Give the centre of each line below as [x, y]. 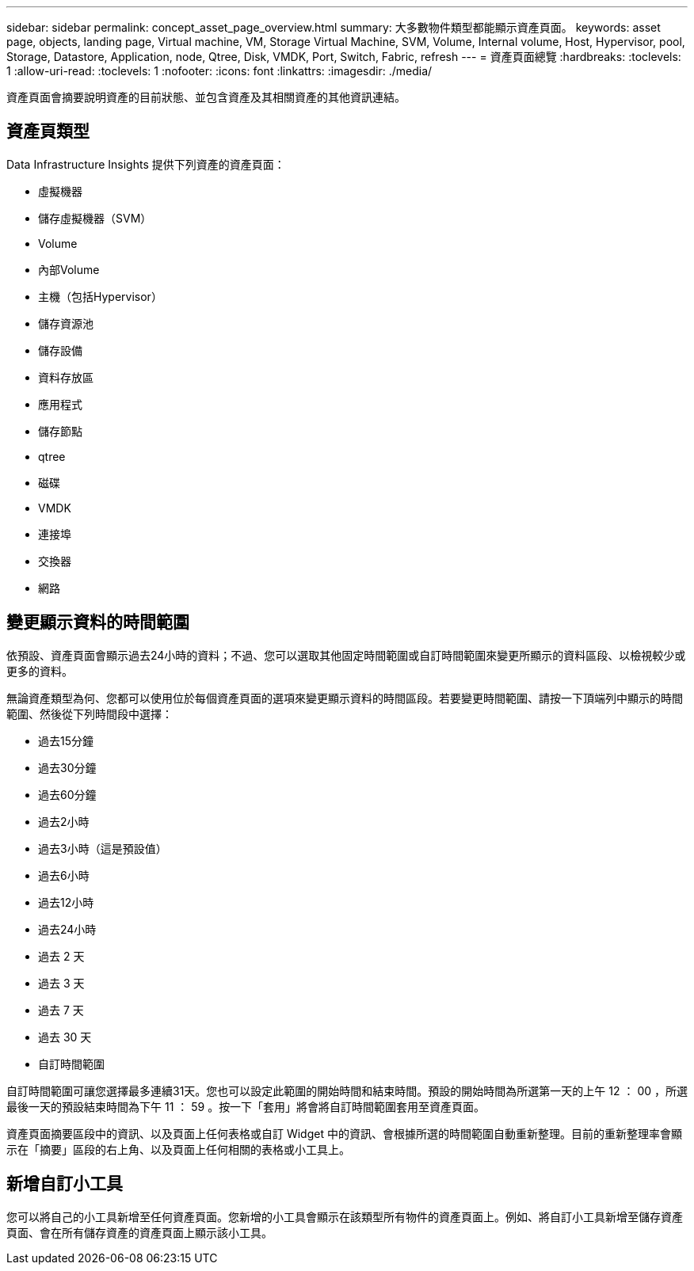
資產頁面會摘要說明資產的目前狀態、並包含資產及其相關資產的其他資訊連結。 [206, 97]
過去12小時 [66, 902]
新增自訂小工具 [65, 1184]
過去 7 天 [61, 1010]
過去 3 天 [61, 983]
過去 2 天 [61, 956]
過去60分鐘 [67, 794]
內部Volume [69, 269]
